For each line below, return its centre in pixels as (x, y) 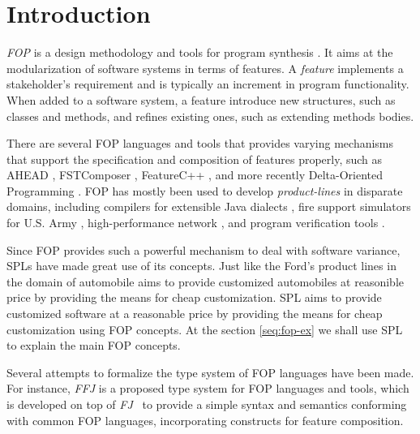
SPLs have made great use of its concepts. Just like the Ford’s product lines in (201, 266)
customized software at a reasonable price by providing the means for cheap (195, 314)
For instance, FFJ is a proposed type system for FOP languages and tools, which (208, 388)
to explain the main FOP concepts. (94, 345)
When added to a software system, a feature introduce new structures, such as (201, 99)
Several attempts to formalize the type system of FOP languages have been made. (210, 372)
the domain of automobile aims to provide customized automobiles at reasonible (205, 281)
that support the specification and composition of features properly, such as (195, 159)
